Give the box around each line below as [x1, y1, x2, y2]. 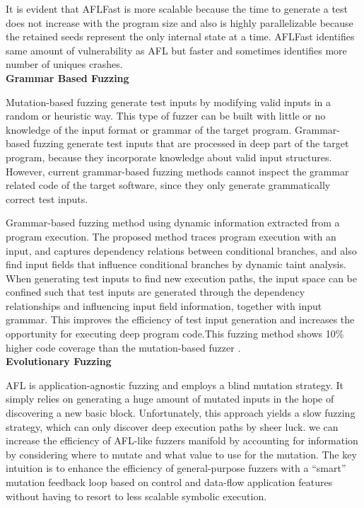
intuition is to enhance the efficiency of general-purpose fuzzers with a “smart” [6, 461, 346, 475]
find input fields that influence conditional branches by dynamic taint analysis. [6, 257, 346, 272]
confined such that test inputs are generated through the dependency [6, 284, 305, 299]
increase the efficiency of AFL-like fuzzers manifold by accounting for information [6, 433, 358, 448]
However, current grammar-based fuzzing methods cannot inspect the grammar [6, 163, 349, 178]
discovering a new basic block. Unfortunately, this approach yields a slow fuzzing [6, 405, 356, 420]
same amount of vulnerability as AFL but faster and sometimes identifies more [6, 42, 347, 57]
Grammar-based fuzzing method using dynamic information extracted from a [6, 215, 340, 230]
